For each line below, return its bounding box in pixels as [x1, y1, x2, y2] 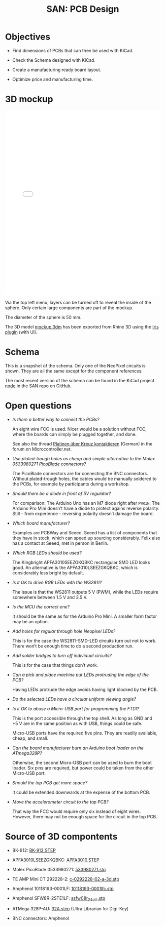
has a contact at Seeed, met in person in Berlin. [12, 540, 109, 546]
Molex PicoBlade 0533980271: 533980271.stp [12, 866, 106, 872]
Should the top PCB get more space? [12, 779, 88, 786]
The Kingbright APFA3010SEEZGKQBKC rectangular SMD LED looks [12, 559, 150, 565]
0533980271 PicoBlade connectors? [12, 461, 86, 467]
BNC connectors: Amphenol [12, 915, 69, 922]
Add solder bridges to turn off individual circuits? [12, 652, 112, 658]
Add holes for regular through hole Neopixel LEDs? [12, 628, 116, 634]
